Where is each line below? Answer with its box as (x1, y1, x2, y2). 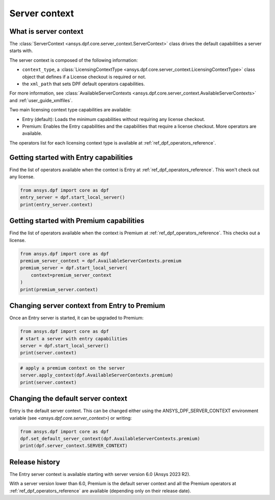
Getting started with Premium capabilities (9, 217, 145, 225)
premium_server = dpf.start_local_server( (20, 265, 128, 271)
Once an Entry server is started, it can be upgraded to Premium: (9, 315, 144, 321)
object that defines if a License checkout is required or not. (22, 74, 146, 80)
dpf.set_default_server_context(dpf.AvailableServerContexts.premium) (20, 436, 201, 441)
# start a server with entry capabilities (20, 336, 128, 342)
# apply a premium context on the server (20, 365, 125, 371)
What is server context (9, 27, 84, 36)
